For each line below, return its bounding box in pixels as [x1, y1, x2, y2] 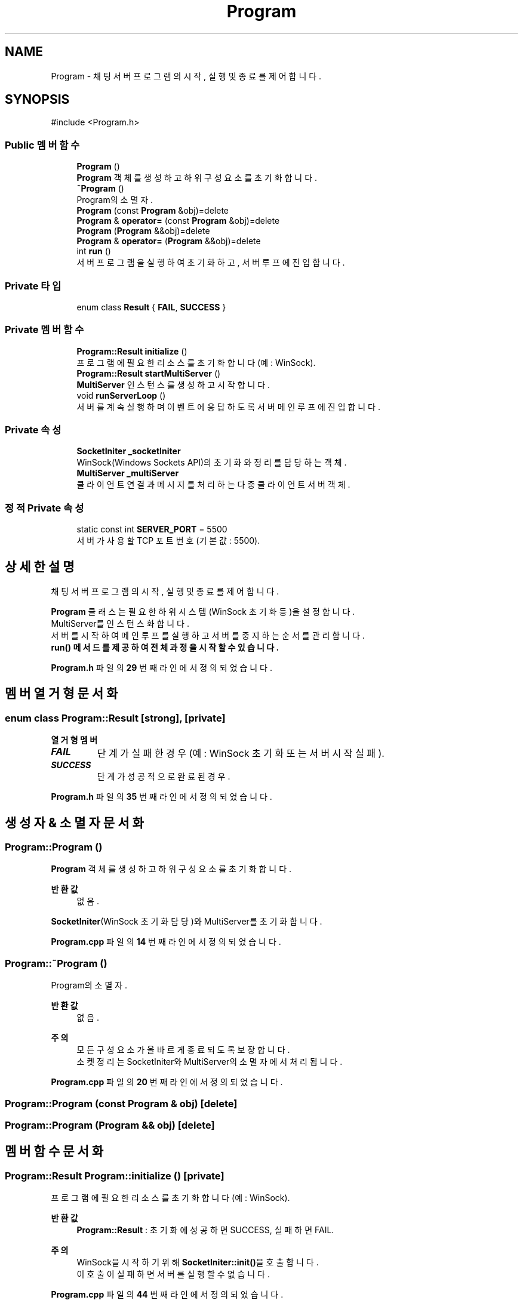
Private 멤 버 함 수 [5, 324, 84, 336]
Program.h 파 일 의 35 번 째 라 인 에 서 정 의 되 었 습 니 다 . [51, 791, 272, 802]
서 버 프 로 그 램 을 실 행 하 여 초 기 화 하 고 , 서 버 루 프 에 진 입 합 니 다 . [76, 257, 345, 268]
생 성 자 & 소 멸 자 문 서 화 [5, 815, 144, 830]
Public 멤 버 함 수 [5, 138, 80, 151]
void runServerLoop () [76, 390, 166, 401]
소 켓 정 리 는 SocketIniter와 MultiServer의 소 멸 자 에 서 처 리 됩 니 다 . [76, 1056, 343, 1067]
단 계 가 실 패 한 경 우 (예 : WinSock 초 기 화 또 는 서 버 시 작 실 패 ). [97, 747, 384, 760]
